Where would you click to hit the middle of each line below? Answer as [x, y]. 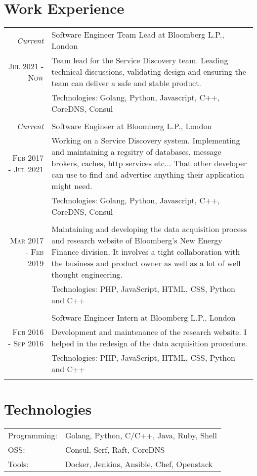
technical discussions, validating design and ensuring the [149, 72]
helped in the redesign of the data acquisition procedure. [150, 343]
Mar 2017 [27, 240]
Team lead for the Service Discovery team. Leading [140, 60]
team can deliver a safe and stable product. [126, 83]
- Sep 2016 [26, 343]
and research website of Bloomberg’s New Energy [137, 240]
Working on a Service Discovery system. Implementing [146, 141]
